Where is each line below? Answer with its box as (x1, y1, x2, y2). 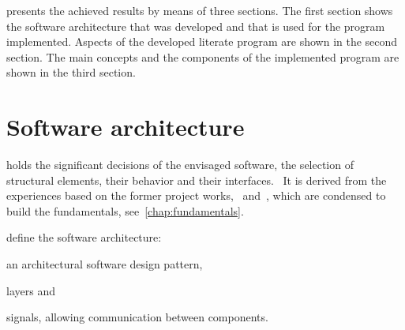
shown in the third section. (6, 64, 136, 81)
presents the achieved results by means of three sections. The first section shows (6, 2, 393, 18)
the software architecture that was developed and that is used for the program (6, 17, 385, 34)
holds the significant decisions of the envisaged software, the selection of (6, 156, 354, 173)
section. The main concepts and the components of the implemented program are (6, 48, 399, 65)
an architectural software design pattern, (6, 256, 203, 272)
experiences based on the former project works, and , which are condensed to (6, 187, 386, 204)
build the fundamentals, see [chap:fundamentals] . (6, 202, 244, 219)
